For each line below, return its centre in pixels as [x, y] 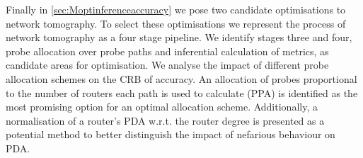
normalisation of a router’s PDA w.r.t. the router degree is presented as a [165, 120]
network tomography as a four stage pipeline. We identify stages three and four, [179, 37]
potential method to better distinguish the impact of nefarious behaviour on [171, 134]
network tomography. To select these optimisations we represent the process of [176, 23]
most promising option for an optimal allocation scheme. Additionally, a [162, 107]
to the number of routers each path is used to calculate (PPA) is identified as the [182, 92]
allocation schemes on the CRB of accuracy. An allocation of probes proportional [181, 78]
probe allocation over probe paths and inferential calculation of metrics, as [167, 51]
